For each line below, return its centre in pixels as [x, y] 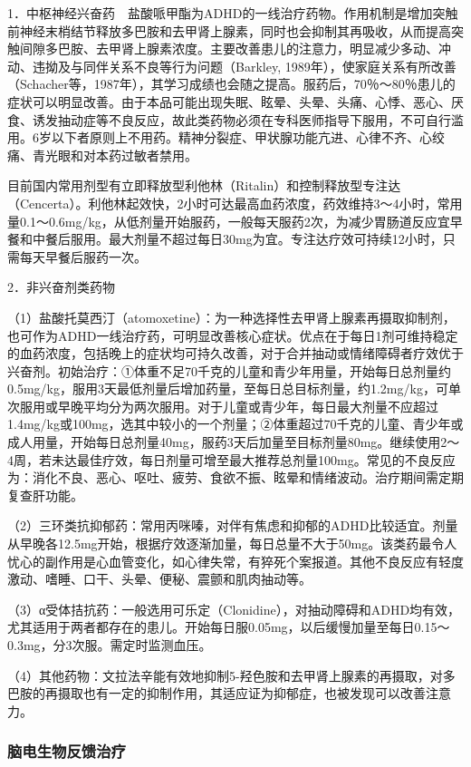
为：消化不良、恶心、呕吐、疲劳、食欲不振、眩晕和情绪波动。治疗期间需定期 [235, 477]
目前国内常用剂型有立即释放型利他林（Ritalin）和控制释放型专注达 [204, 185]
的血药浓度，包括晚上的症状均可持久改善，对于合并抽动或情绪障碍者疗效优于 [235, 353]
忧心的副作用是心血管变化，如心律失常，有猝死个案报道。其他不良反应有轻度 [235, 561]
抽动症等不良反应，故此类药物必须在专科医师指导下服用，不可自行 [254, 119]
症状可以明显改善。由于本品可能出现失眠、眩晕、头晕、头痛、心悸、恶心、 [229, 101]
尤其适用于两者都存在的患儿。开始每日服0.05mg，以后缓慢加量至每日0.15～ [229, 627]
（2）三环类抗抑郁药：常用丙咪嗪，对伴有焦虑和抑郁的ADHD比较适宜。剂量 [233, 525]
